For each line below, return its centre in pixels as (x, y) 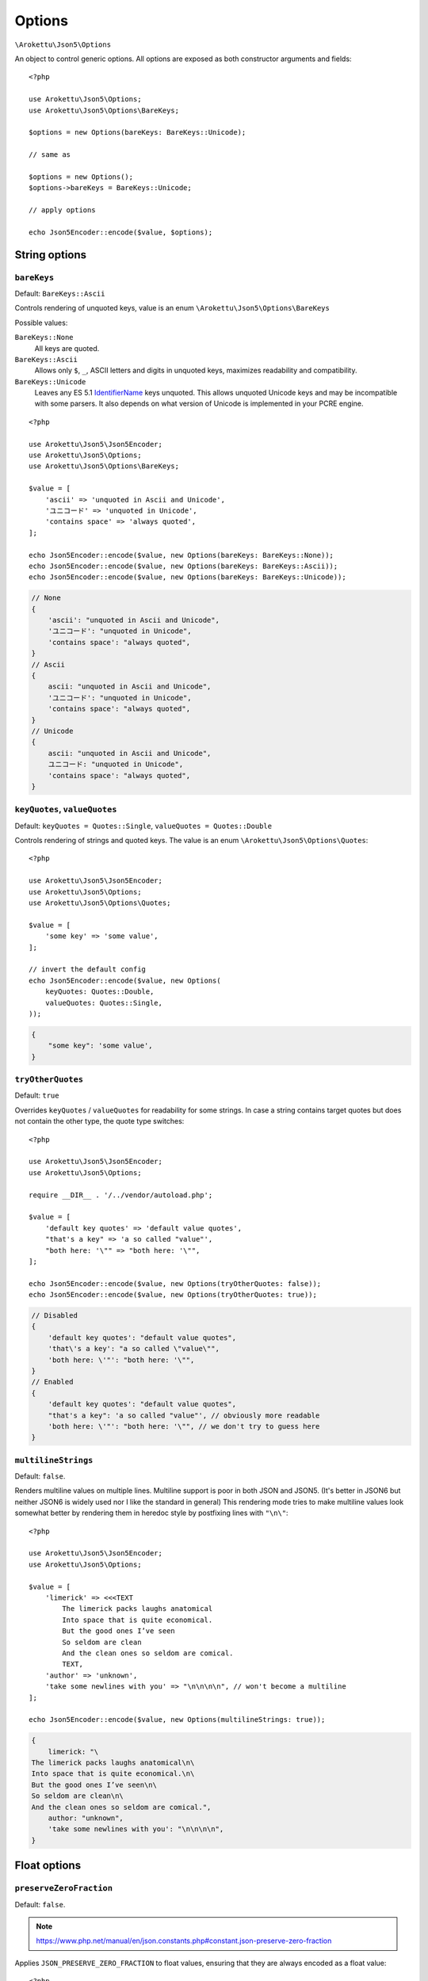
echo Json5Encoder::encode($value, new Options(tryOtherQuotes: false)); (175, 1283)
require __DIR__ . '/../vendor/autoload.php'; (121, 1195)
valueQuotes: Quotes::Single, (103, 1003)
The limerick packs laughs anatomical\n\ (113, 1763)
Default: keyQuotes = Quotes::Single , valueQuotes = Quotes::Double (143, 826)
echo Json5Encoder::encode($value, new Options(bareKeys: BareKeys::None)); (182, 555)
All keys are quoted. (67, 348)
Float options (48, 1866)
